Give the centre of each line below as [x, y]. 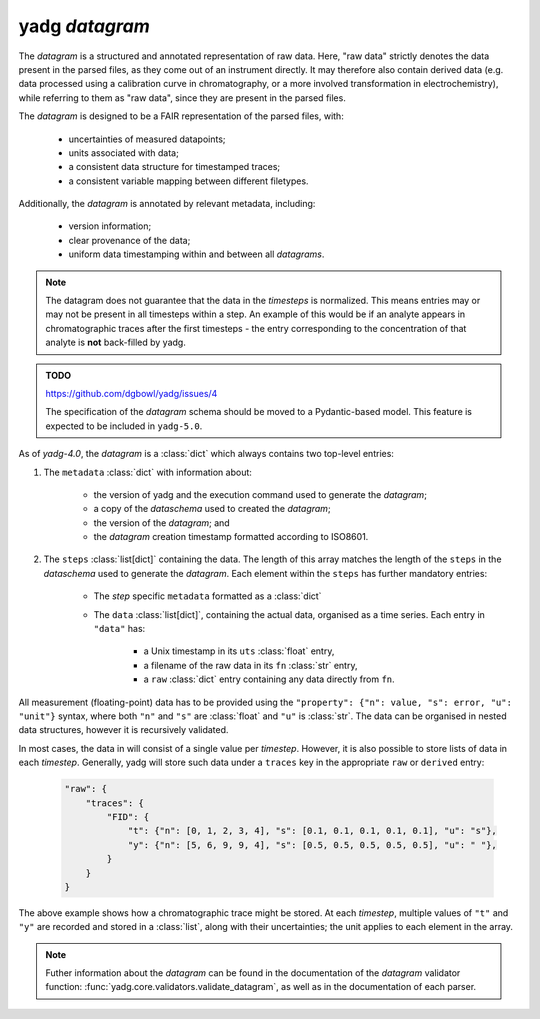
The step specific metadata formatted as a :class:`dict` [207, 596]
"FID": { [128, 816]
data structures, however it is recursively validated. [123, 730]
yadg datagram [84, 26]
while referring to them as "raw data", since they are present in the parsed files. [182, 97]
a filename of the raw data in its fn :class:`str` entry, [250, 665]
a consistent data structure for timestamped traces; [174, 167]
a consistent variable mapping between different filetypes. [188, 181]
